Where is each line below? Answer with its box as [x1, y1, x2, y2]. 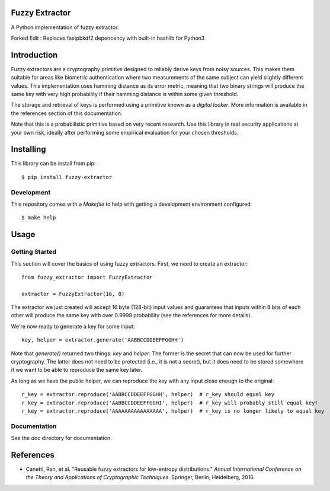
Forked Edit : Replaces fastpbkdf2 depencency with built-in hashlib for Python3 [11, 34, 205, 42]
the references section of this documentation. [11, 110, 123, 117]
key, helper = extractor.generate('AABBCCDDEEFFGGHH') [21, 337, 184, 343]
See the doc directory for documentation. [11, 435, 112, 442]
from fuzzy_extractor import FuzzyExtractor [21, 273, 153, 280]
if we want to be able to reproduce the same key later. [11, 366, 143, 374]
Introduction [11, 50, 58, 60]
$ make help [21, 214, 56, 221]
